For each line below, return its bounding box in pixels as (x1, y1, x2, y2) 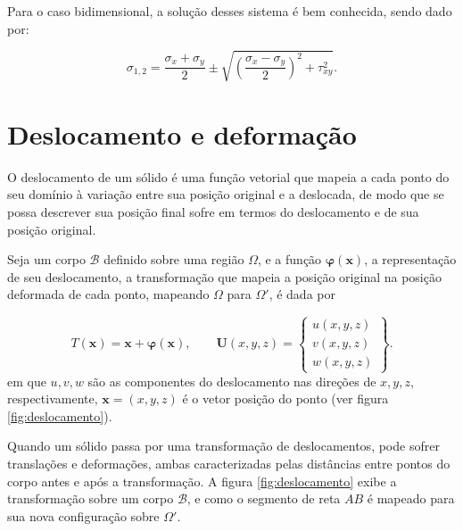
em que (7, 371, 46, 390)
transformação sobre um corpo (7, 489, 174, 508)
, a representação (364, 250, 457, 269)
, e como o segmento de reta (186, 489, 341, 508)
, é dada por (269, 285, 335, 303)
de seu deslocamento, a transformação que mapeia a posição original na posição (7, 267, 442, 286)
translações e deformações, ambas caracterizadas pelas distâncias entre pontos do (7, 453, 451, 472)
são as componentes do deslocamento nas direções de (87, 371, 376, 390)
